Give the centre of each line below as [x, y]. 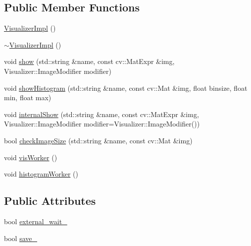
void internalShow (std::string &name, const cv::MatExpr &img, [101, 114]
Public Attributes [50, 201]
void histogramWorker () [41, 174]
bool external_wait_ [36, 221]
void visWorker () [31, 157]
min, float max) [28, 97]
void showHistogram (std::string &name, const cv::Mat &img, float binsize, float [126, 88]
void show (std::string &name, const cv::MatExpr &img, [89, 61]
